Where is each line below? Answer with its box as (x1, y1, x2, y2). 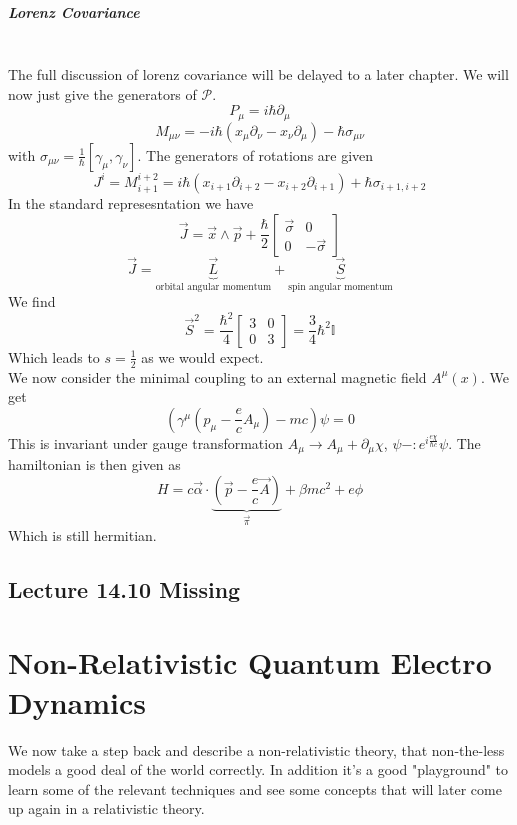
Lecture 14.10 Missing (8, 573, 241, 604)
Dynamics (8, 681, 147, 722)
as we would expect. (141, 346, 264, 367)
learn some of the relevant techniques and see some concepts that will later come (8, 778, 502, 799)
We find (8, 291, 56, 312)
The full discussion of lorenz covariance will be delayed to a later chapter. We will (8, 64, 509, 85)
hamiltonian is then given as (8, 454, 181, 475)
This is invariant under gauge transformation (8, 432, 283, 453)
